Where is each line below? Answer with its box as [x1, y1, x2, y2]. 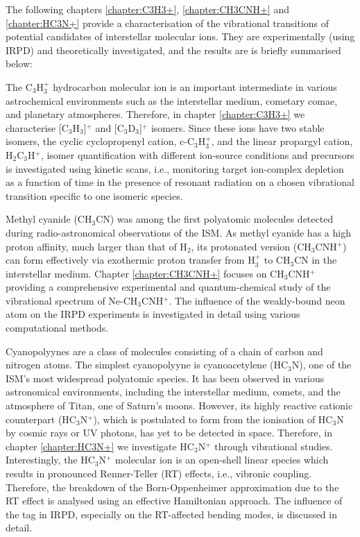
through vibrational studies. [214, 438, 333, 453]
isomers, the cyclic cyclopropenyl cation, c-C [6, 134, 195, 148]
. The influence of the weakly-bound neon [169, 293, 345, 307]
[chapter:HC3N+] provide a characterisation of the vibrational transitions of [6, 15, 329, 30]
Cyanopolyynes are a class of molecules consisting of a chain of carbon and [6, 343, 323, 358]
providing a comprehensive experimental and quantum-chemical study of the [6, 280, 331, 294]
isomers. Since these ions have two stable [151, 120, 325, 135]
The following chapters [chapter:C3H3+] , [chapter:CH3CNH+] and [6, 2, 289, 16]
